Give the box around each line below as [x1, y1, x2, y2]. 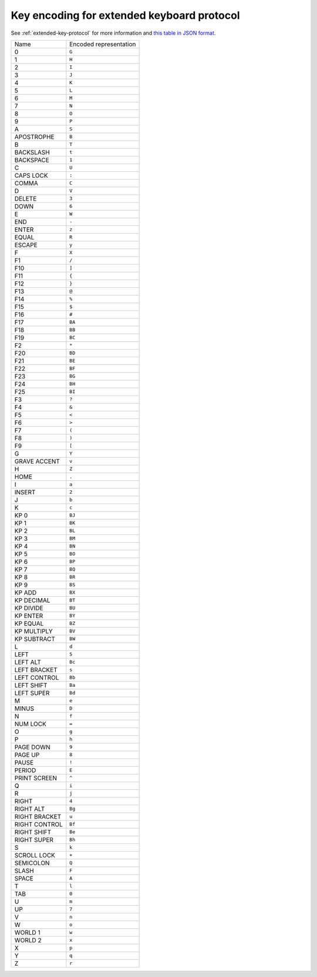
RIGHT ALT [14, 805, 45, 813]
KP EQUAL [14, 619, 44, 627]
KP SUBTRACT [14, 634, 56, 643]
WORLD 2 [14, 936, 42, 944]
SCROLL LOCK [14, 851, 56, 859]
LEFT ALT [14, 658, 41, 666]
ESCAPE [14, 241, 38, 249]
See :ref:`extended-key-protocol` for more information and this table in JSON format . [11, 29, 216, 36]
